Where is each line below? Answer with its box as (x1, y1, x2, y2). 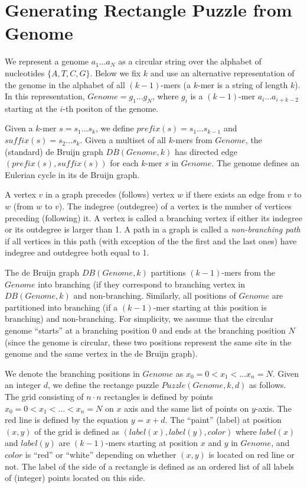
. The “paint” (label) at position (165, 413, 282, 426)
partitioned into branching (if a (5, 300, 118, 313)
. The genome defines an (211, 157, 300, 169)
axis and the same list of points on (124, 402, 249, 414)
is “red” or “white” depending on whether (25, 448, 177, 460)
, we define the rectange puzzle (48, 379, 159, 391)
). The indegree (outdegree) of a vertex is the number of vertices (58, 200, 292, 212)
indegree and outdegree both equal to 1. (5, 246, 149, 258)
